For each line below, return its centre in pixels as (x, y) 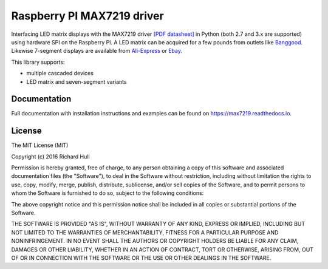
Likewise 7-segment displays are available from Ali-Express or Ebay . (97, 51)
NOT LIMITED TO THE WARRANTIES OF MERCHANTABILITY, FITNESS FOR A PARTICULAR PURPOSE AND (145, 232)
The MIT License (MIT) (40, 145)
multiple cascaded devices (60, 73)
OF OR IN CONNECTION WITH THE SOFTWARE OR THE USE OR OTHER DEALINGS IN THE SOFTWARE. (141, 258)
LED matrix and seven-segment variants (77, 81)
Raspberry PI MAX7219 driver (87, 16)
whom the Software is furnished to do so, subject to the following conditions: (108, 193)
